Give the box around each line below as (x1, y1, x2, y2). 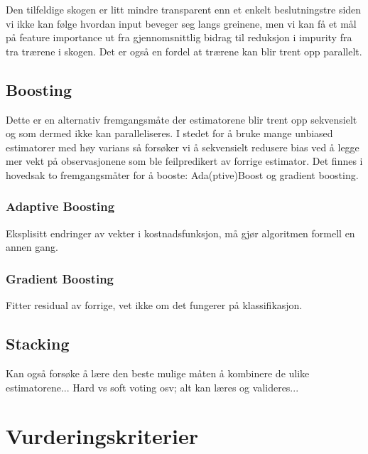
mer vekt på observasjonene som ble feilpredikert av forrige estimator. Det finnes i (6, 153, 363, 168)
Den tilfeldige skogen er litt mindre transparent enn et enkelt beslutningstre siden (6, 2, 362, 16)
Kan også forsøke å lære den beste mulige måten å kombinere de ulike (6, 365, 310, 380)
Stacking (6, 333, 70, 355)
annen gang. (6, 239, 58, 254)
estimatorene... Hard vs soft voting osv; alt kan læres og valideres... (6, 379, 299, 394)
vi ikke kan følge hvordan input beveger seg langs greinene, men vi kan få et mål (6, 16, 357, 31)
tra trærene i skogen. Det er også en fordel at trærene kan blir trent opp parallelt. (6, 43, 362, 58)
